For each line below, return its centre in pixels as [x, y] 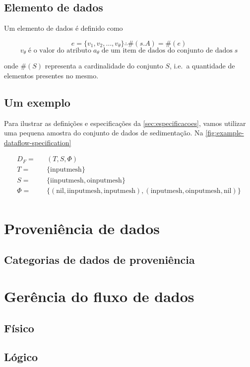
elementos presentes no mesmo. [51, 75]
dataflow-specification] [38, 142]
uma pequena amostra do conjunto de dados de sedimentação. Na [104, 133]
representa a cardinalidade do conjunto [104, 66]
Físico [19, 328]
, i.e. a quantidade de [202, 66]
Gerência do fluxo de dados [99, 296]
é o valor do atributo [60, 50]
